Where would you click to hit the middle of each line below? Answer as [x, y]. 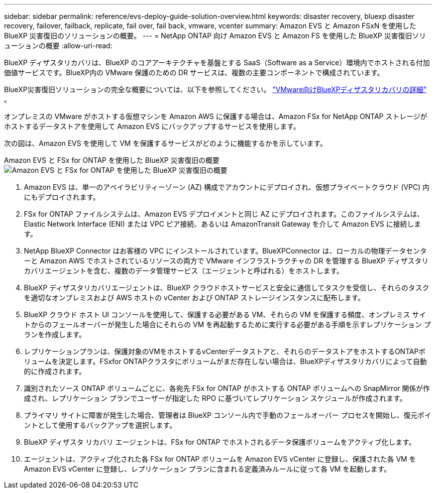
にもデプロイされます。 [62, 197]
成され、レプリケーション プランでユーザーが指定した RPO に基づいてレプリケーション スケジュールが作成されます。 [215, 398]
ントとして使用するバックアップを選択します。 [100, 425]
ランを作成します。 [55, 334]
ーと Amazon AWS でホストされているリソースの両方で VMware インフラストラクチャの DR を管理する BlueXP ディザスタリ [226, 261]
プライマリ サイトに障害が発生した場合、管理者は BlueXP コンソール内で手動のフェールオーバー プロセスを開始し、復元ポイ [228, 415]
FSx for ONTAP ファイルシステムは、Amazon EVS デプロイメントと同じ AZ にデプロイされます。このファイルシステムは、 [224, 214]
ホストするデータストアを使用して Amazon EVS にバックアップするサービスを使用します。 [152, 126]
